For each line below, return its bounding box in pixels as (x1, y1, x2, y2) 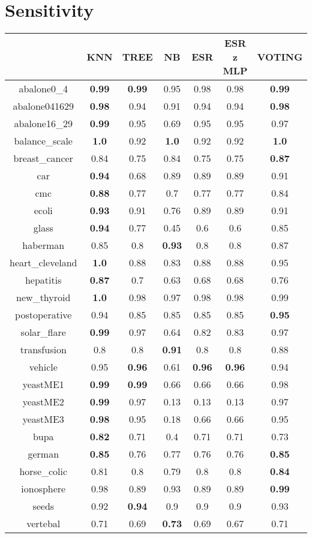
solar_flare (20, 325, 66, 339)
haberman (22, 238, 65, 253)
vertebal (26, 516, 61, 531)
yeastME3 (22, 412, 64, 426)
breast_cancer (13, 151, 73, 166)
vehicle (29, 360, 58, 374)
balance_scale (14, 134, 73, 148)
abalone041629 (13, 99, 74, 113)
